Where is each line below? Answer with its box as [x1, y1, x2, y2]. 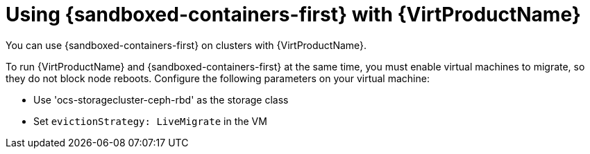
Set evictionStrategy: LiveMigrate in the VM [33, 115, 267, 127]
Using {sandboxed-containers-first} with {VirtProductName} [6, 3, 581, 26]
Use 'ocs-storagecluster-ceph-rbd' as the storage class [33, 93, 289, 106]
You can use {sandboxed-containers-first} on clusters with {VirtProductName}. [6, 39, 367, 51]
